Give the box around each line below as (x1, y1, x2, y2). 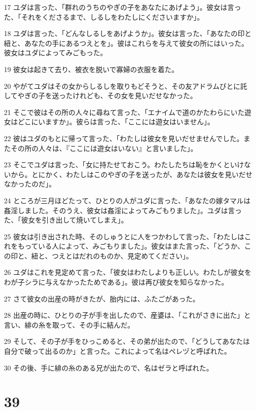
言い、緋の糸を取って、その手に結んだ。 (4, 319, 135, 330)
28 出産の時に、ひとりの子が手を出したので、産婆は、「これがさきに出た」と (4, 310, 251, 320)
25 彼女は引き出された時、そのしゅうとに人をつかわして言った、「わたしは (4, 231, 245, 241)
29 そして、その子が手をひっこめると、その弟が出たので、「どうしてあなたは (4, 336, 250, 346)
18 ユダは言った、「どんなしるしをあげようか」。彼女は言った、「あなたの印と (4, 28, 252, 38)
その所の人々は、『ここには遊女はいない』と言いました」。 (10, 143, 197, 153)
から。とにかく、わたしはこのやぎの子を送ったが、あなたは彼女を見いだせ (10, 169, 253, 179)
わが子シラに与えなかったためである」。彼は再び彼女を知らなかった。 (4, 277, 228, 287)
